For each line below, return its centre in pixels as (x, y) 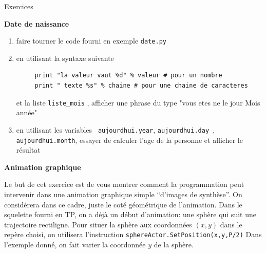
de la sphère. (174, 244)
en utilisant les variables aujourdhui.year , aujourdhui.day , (116, 129)
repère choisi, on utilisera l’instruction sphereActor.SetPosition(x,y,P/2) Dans (133, 234)
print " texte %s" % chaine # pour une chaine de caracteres (141, 86)
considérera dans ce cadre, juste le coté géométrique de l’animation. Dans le (123, 204)
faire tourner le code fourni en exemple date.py (91, 41)
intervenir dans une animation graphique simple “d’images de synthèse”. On (123, 194)
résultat (28, 150)
